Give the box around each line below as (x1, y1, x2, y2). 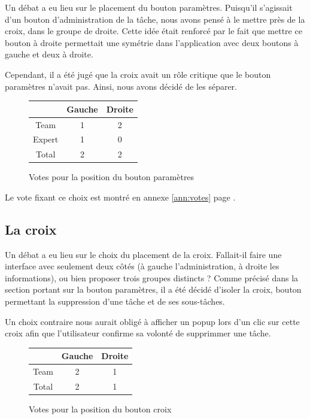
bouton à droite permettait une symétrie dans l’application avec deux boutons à (5, 36, 299, 48)
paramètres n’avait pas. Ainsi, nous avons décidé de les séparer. (5, 80, 237, 92)
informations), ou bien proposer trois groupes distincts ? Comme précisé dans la (5, 271, 299, 284)
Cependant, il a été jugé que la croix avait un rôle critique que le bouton (5, 68, 271, 80)
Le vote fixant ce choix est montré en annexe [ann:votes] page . (5, 190, 236, 203)
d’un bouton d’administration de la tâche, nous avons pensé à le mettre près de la (5, 13, 305, 25)
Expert (33, 133, 59, 145)
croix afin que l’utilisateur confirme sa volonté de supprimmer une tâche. (5, 327, 271, 339)
